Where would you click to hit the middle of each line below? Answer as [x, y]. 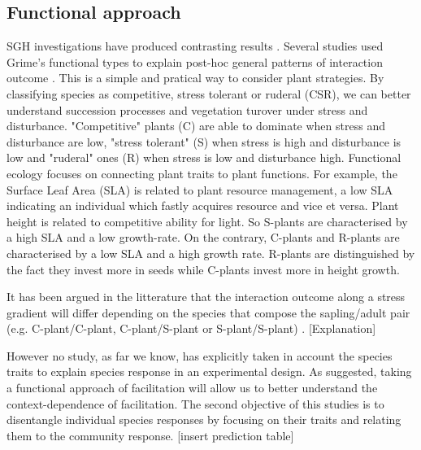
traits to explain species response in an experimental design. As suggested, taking [209, 371]
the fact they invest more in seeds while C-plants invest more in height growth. [203, 269]
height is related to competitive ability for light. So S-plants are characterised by [207, 221]
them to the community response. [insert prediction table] [150, 435]
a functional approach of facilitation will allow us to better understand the [192, 388]
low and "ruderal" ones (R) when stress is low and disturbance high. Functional [204, 157]
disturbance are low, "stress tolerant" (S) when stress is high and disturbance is [204, 141]
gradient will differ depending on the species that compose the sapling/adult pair [208, 312]
